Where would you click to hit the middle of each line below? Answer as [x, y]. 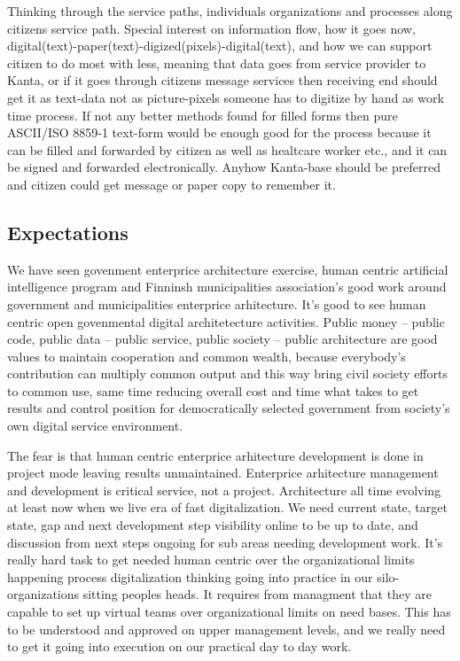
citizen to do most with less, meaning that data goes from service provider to [217, 62]
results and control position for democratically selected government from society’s [229, 408]
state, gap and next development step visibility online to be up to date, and [213, 525]
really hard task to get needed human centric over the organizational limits [211, 560]
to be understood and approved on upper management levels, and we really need [226, 629]
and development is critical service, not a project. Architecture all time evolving [224, 490]
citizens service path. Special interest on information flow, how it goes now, [211, 28]
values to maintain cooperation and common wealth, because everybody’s [207, 356]
